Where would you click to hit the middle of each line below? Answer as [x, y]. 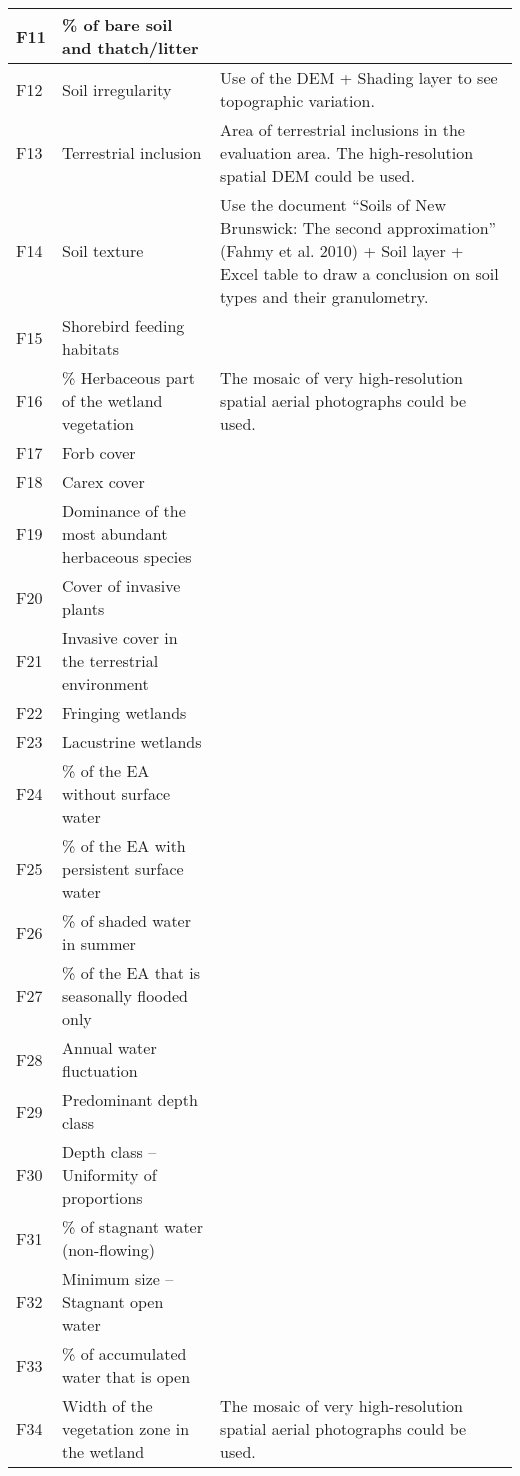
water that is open [126, 1376]
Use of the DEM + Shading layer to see [359, 77]
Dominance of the [123, 510]
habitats [90, 348]
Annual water [109, 1047]
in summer [98, 943]
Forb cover [98, 452]
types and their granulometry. [324, 296]
